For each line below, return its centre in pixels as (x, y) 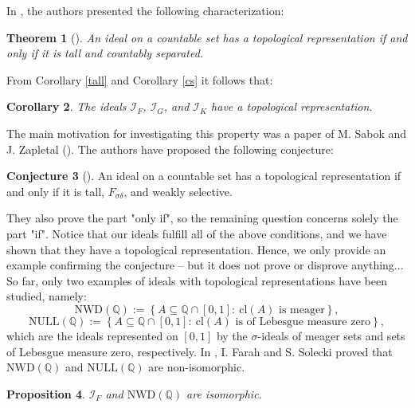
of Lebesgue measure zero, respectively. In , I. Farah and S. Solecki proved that (200, 351)
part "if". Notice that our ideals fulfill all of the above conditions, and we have (197, 233)
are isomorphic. (224, 393)
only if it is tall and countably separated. (105, 53)
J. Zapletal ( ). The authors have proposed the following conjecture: (170, 149)
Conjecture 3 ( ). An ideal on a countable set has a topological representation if (204, 176)
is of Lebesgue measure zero (303, 322)
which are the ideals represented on (92, 335)
